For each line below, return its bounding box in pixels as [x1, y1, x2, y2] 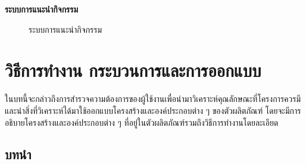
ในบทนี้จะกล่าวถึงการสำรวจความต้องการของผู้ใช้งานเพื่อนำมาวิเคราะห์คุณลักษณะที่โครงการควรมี [5, 92, 301, 105]
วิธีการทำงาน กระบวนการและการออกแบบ [5, 58, 261, 82]
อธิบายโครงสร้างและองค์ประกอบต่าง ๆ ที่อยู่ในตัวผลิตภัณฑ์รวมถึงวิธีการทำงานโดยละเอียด [5, 116, 279, 128]
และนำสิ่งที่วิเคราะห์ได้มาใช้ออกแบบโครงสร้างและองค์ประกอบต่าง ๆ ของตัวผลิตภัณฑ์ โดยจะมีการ [5, 104, 301, 116]
